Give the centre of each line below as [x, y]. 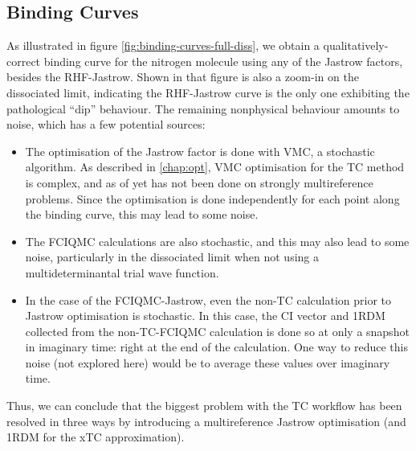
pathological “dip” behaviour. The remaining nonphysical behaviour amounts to [203, 108]
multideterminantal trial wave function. [122, 272]
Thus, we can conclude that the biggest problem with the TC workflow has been [204, 406]
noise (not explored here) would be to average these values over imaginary [208, 362]
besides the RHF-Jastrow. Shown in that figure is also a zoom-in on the [183, 77]
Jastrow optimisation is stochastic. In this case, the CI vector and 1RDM [205, 316]
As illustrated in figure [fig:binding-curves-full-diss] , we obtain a [163, 45]
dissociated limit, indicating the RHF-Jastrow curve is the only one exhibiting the [208, 92]
